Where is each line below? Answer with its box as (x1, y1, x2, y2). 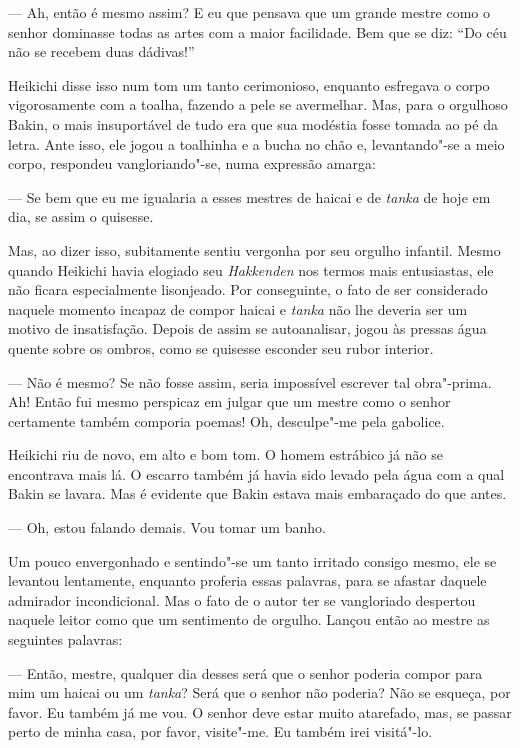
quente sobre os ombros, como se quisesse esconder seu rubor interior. (8, 337, 434, 358)
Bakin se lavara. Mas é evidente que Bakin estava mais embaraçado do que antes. (8, 483, 507, 504)
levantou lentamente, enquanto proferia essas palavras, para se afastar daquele (8, 570, 487, 591)
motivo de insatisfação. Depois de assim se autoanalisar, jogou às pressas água (8, 318, 487, 339)
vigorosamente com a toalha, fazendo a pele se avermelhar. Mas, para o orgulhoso (8, 94, 508, 115)
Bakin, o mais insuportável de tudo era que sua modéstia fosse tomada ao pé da (8, 113, 498, 134)
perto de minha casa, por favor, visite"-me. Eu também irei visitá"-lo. (8, 721, 433, 742)
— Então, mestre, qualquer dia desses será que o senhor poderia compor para (8, 662, 483, 683)
